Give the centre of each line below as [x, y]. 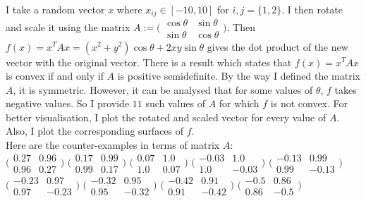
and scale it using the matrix [68, 26]
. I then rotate [312, 9]
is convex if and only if [55, 76]
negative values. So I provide [68, 103]
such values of [175, 103]
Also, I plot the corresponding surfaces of [95, 131]
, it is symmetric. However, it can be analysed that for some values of [163, 89]
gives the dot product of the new [277, 46]
